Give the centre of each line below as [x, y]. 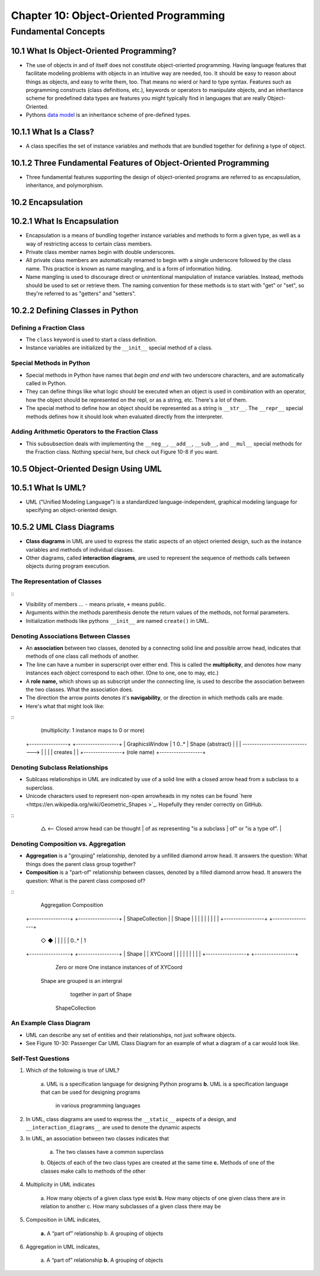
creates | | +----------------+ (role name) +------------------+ [130, 752]
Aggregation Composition [72, 905]
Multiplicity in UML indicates [60, 1185]
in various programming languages [98, 1106]
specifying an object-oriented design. [72, 510]
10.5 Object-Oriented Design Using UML [87, 469]
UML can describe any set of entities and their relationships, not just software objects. [131, 1035]
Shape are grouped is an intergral [81, 981]
